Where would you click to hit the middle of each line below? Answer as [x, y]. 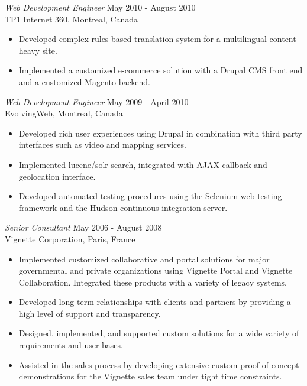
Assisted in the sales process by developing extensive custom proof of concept [159, 364]
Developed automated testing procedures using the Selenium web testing [150, 196]
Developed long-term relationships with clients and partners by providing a [155, 302]
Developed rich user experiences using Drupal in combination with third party [160, 133]
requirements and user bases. [71, 345]
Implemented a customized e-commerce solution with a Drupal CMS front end [161, 70]
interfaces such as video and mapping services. [102, 145]
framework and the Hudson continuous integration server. [123, 207]
